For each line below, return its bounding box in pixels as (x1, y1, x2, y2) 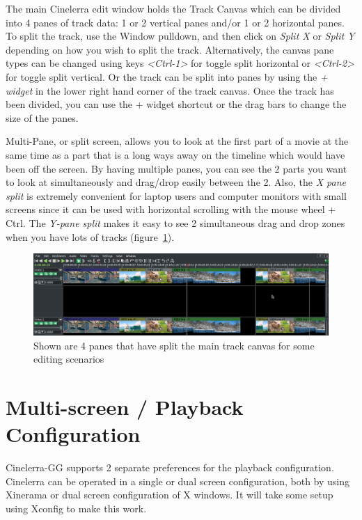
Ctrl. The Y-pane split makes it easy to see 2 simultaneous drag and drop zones (6, 215, 345, 230)
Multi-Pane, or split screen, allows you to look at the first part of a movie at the (6, 134, 349, 148)
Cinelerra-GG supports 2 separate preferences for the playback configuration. (6, 460, 334, 475)
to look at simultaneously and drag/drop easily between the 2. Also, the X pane (6, 175, 346, 189)
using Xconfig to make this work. (6, 501, 147, 516)
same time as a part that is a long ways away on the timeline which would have (6, 147, 345, 161)
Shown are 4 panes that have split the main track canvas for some (33, 338, 315, 352)
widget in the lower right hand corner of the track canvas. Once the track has (6, 83, 334, 97)
